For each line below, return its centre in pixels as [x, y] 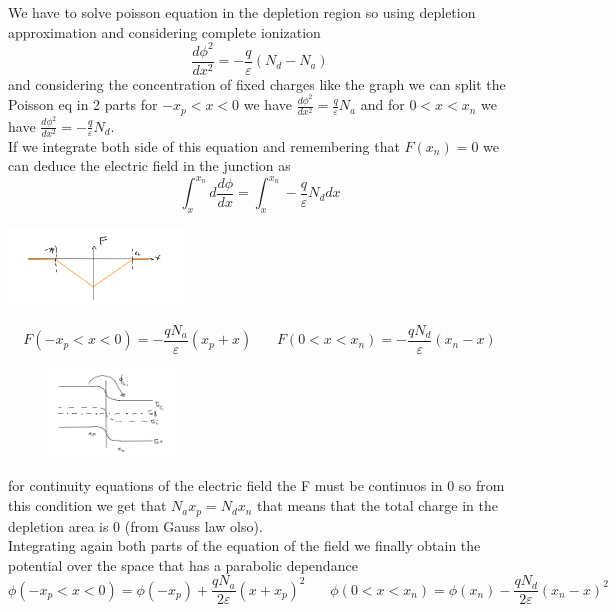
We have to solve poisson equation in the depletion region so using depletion [242, 12]
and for [382, 104]
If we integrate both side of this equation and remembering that [204, 145]
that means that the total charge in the [377, 505]
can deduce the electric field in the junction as [149, 165]
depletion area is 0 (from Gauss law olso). [135, 525]
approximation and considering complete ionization [164, 31]
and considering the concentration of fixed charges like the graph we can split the [257, 83]
